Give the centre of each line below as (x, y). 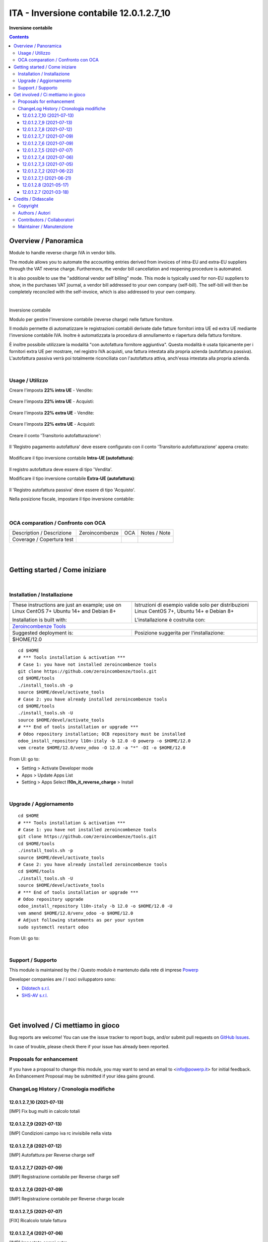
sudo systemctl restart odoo (53, 927)
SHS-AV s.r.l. (35, 995)
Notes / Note (156, 533)
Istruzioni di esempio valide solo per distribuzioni (192, 605)
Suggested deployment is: (43, 632)
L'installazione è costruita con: (170, 620)
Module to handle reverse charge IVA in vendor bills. (63, 253)
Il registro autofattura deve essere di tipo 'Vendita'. (61, 469)
